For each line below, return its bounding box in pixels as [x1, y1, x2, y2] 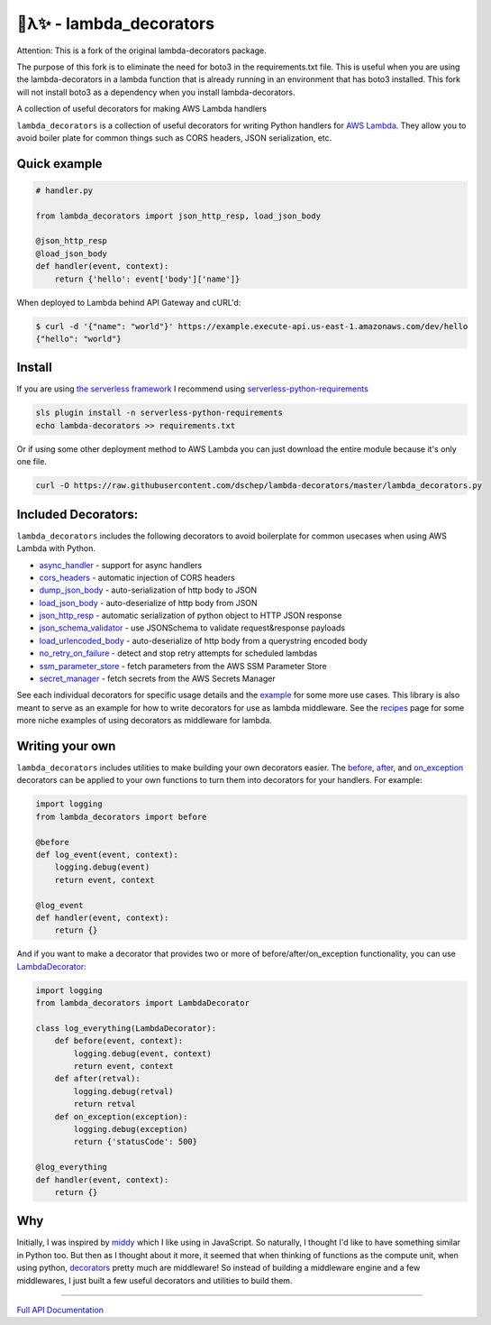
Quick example [16, 156, 103, 171]
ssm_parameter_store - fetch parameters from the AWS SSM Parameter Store [39, 660, 328, 671]
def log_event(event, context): [35, 850, 179, 860]
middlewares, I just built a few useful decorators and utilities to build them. [16, 1274, 293, 1285]
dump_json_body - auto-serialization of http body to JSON [39, 584, 257, 595]
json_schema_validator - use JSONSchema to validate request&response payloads [39, 622, 346, 633]
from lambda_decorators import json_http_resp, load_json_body [35, 210, 322, 221]
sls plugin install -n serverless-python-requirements [35, 408, 283, 419]
